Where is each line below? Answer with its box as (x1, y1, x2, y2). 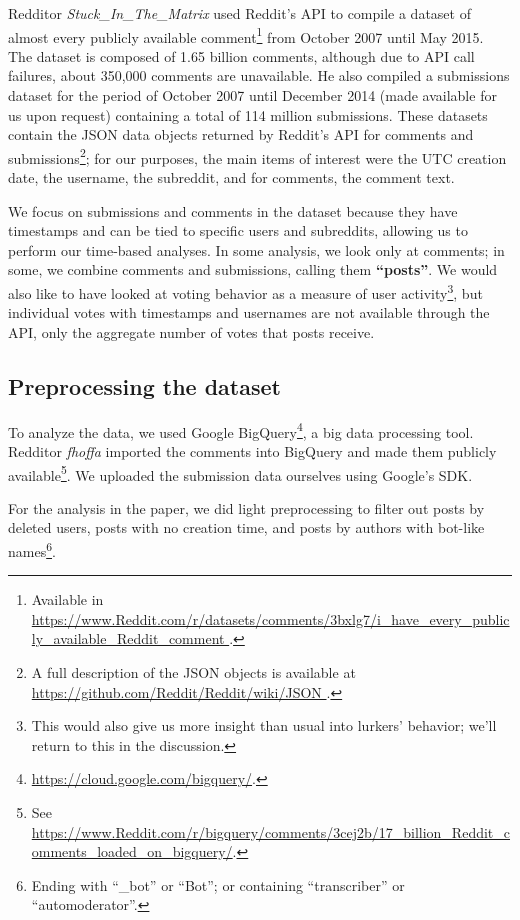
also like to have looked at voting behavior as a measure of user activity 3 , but (8, 280, 483, 303)
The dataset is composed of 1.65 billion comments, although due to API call (8, 45, 475, 66)
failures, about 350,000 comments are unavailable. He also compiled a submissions (8, 65, 510, 86)
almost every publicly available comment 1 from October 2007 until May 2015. (8, 23, 484, 47)
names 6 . (8, 537, 56, 561)
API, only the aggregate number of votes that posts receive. (8, 321, 375, 342)
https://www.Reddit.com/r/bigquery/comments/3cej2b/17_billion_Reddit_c (31, 821, 511, 842)
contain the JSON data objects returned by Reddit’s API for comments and (8, 124, 474, 145)
